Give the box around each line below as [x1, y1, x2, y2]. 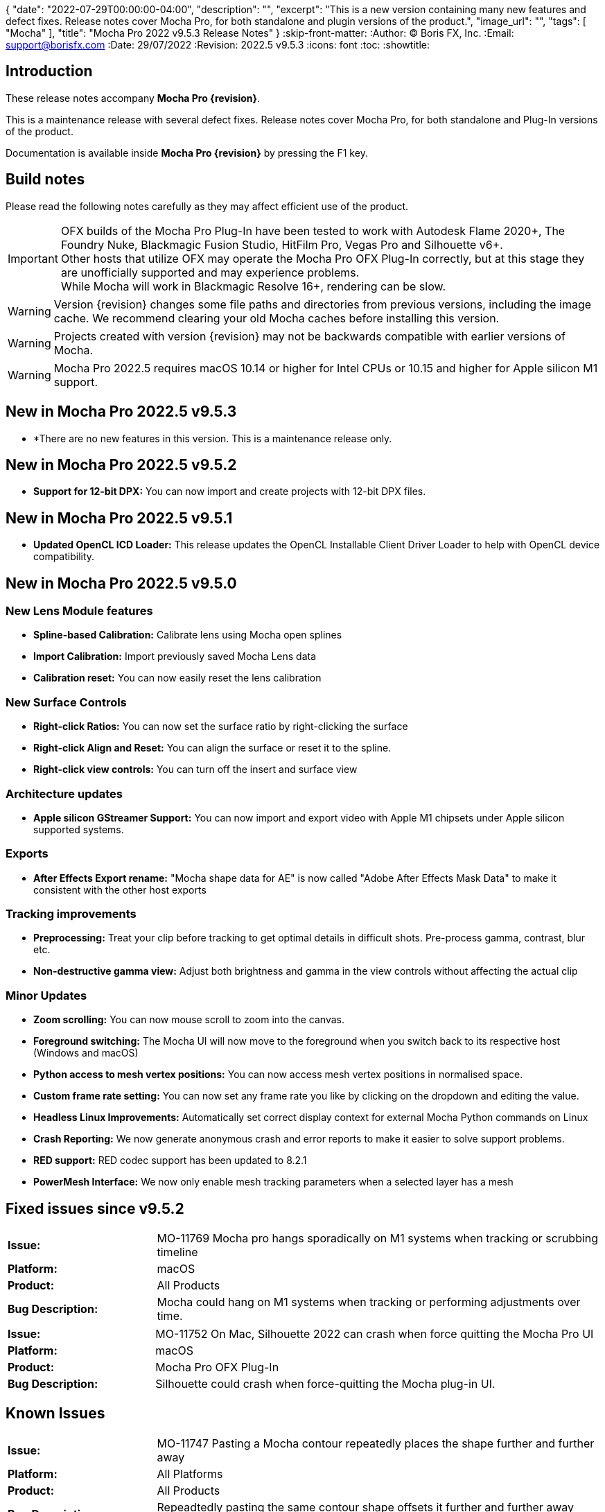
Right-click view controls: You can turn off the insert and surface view [33, 763, 358, 776]
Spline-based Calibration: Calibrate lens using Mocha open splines [33, 629, 342, 641]
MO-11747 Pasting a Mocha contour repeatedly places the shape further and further [157, 1436, 595, 1450]
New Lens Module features [6, 604, 153, 618]
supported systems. [33, 823, 124, 835]
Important [8, 251, 58, 266]
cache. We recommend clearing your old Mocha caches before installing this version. [53, 311, 500, 325]
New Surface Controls [6, 695, 127, 709]
